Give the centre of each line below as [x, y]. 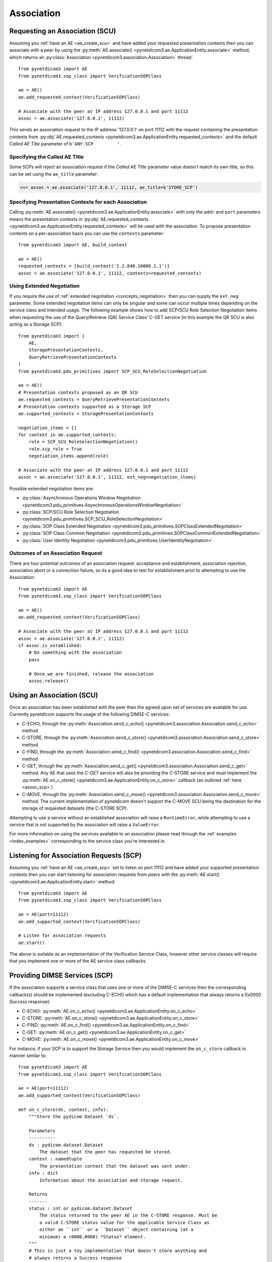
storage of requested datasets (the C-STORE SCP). [75, 808]
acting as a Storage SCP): [36, 324]
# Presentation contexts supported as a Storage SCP [85, 407]
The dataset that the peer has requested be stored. [106, 1152]
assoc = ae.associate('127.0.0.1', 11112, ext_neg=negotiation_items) [107, 477]
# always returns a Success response [75, 1258]
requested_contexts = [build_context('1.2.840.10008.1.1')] [94, 266]
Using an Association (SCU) [54, 695]
